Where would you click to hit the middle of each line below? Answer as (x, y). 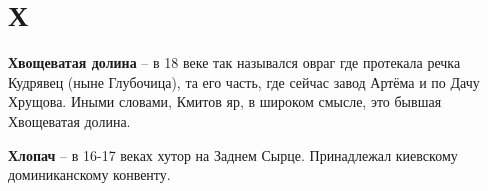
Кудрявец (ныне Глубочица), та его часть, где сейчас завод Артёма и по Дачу (244, 81)
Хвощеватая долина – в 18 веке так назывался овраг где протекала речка (234, 62)
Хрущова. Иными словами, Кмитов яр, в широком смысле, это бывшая (225, 101)
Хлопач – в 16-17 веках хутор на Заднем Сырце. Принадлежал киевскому (233, 154)
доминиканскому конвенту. (89, 174)
